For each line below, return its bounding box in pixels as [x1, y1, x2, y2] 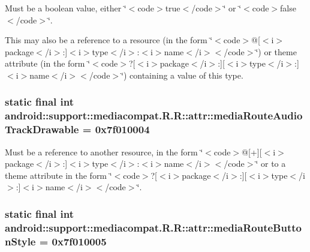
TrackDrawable [5, 122, 79, 137]
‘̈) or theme [255, 45, 297, 58]
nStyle [5, 233, 36, 248]
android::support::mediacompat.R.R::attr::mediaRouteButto [5, 220, 302, 235]
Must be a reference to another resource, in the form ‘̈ [5, 145, 203, 158]
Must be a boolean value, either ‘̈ [5, 2, 127, 14]
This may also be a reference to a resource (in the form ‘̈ [5, 34, 213, 46]
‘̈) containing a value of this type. [121, 68, 243, 81]
